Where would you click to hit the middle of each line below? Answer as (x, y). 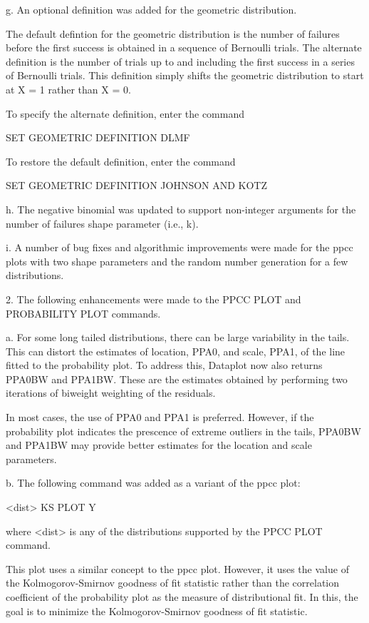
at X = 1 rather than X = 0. (68, 89)
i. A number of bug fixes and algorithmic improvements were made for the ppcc (180, 247)
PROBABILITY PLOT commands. (83, 313)
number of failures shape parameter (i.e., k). (102, 223)
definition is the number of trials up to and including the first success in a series (180, 61)
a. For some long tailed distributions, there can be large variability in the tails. (178, 337)
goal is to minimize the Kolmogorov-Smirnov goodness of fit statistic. (157, 611)
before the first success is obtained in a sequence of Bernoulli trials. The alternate (184, 47)
